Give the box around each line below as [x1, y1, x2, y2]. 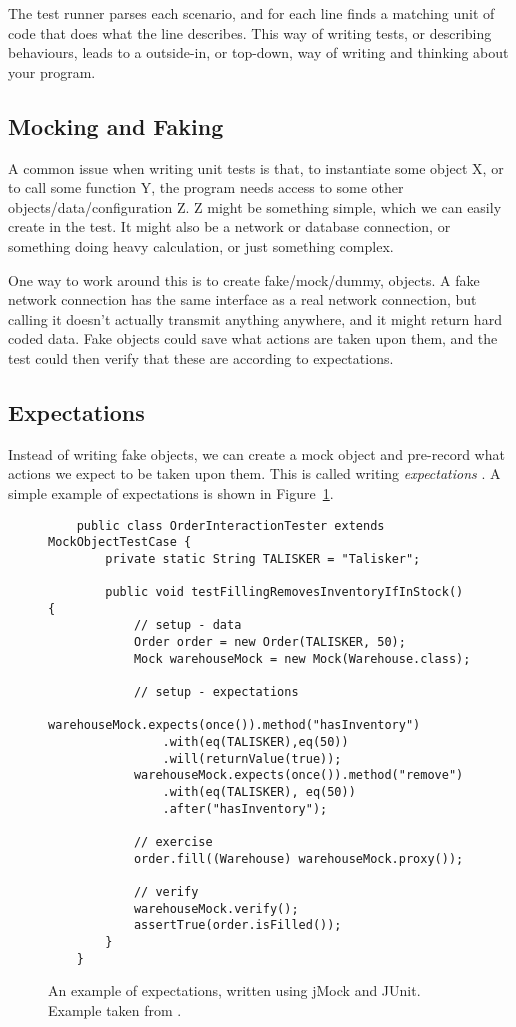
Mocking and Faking [8, 110, 224, 141]
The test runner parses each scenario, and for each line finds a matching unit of [8, 3, 495, 23]
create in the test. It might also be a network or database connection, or [8, 216, 451, 237]
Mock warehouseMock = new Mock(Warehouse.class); [133, 651, 471, 666]
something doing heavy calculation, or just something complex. [8, 235, 394, 256]
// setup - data [133, 618, 242, 633]
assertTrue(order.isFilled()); [133, 918, 342, 933]
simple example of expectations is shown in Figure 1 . [8, 482, 334, 503]
